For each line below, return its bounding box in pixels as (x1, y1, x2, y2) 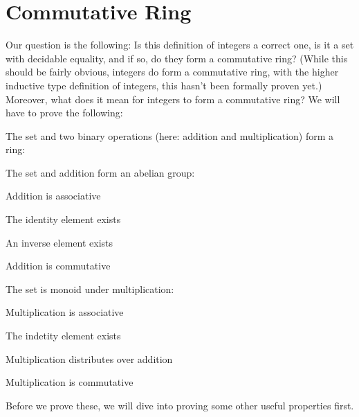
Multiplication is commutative (6, 375, 134, 389)
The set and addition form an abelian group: (6, 165, 195, 179)
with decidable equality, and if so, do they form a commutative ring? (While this (6, 51, 348, 65)
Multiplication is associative (6, 305, 124, 319)
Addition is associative (6, 188, 101, 203)
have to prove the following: (6, 105, 123, 120)
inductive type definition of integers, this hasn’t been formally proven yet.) (6, 78, 322, 92)
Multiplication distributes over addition (6, 351, 173, 366)
